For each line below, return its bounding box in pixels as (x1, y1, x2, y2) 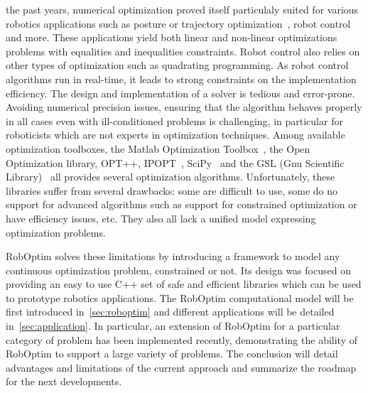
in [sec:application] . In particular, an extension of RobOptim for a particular (6, 318, 340, 333)
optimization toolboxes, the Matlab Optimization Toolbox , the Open (6, 141, 310, 156)
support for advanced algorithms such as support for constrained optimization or (6, 197, 357, 212)
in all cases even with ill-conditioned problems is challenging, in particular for (6, 113, 343, 128)
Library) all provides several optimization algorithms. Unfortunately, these (6, 169, 335, 184)
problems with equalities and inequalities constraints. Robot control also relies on (6, 43, 360, 58)
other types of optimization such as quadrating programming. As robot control (6, 58, 349, 72)
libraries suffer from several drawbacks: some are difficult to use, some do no (6, 183, 338, 198)
